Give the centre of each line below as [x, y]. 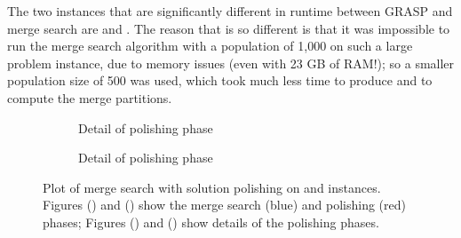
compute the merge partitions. [90, 97]
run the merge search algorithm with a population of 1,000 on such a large [210, 46]
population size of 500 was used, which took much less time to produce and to [220, 80]
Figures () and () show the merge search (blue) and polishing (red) [224, 205]
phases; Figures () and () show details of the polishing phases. [211, 222]
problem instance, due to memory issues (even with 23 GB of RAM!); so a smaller [231, 63]
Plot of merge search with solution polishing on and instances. [212, 187]
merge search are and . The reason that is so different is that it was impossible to [229, 28]
